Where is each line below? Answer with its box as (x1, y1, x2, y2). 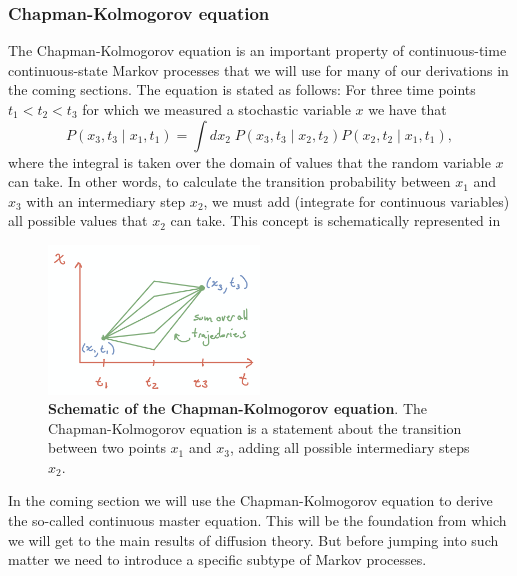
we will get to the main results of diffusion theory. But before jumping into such (8, 529, 499, 550)
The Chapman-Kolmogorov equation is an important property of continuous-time (8, 40, 507, 61)
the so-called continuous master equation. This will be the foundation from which (8, 510, 507, 531)
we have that (368, 99, 447, 119)
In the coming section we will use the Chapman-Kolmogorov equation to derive (8, 490, 493, 511)
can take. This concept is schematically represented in (170, 210, 501, 231)
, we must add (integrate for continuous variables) (203, 190, 510, 211)
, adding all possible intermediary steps (229, 437, 470, 458)
